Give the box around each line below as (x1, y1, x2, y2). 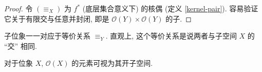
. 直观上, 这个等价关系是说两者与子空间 (105, 30, 237, 41)
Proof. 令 (4, 3, 33, 13)
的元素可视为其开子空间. (71, 58, 153, 68)
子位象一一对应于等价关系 (4, 30, 90, 41)
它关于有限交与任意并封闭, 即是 (4, 13, 109, 24)
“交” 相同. (4, 40, 37, 51)
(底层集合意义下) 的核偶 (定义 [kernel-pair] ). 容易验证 (82, 3, 258, 13)
